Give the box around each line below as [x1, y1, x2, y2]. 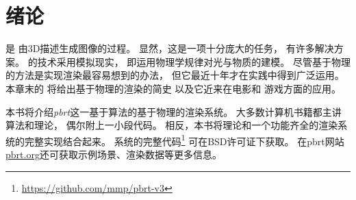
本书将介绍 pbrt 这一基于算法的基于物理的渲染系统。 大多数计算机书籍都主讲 [5, 104, 342, 118]
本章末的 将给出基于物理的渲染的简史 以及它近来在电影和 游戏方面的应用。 [5, 81, 341, 95]
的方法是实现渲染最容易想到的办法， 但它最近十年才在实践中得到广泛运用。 [5, 68, 344, 82]
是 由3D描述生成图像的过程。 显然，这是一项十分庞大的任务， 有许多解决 [5, 41, 334, 55]
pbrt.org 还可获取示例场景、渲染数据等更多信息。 [5, 147, 222, 161]
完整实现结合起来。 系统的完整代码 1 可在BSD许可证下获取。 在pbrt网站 [24, 132, 344, 148]
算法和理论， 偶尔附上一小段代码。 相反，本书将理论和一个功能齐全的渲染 [5, 118, 338, 132]
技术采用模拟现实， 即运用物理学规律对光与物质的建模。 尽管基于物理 [37, 54, 351, 68]
